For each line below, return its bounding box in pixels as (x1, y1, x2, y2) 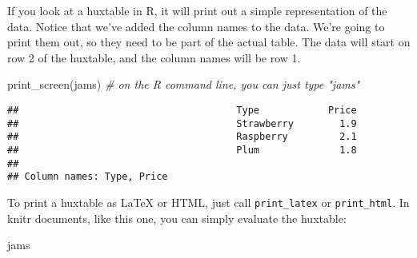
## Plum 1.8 (7, 144, 357, 156)
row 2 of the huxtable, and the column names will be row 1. (7, 49, 301, 65)
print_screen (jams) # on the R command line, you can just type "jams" (7, 76, 360, 93)
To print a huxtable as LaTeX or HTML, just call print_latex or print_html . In (7, 193, 410, 210)
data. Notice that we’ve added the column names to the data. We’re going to (7, 18, 385, 34)
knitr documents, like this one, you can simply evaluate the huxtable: (7, 209, 347, 226)
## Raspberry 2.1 (7, 131, 357, 143)
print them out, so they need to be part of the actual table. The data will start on (7, 34, 411, 50)
